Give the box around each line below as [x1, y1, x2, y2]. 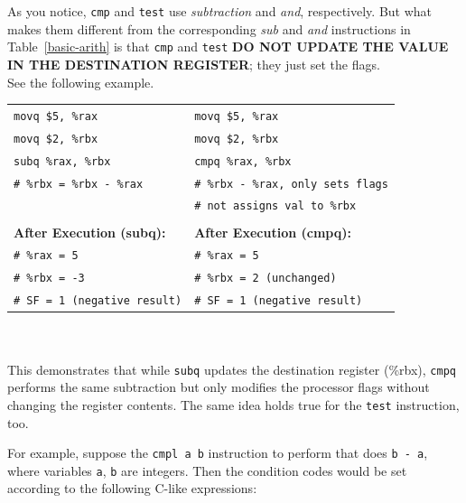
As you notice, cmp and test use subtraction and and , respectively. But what [7, 2, 433, 20]
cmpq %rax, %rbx [194, 154, 292, 168]
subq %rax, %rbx [14, 154, 111, 168]
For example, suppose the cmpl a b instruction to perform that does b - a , [7, 443, 428, 462]
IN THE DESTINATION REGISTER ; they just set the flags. [7, 54, 380, 73]
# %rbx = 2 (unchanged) [194, 272, 337, 285]
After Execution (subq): [14, 222, 166, 241]
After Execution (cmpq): [194, 222, 351, 241]
